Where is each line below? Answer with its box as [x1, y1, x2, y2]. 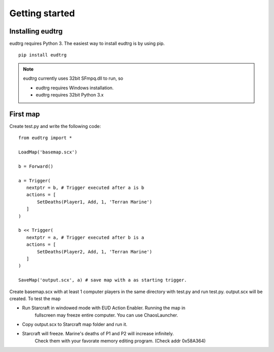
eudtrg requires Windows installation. [36, 84, 114, 91]
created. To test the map [9, 295, 61, 302]
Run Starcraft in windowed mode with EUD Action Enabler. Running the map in [22, 305, 186, 311]
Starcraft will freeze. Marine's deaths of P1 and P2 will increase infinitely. [22, 331, 174, 337]
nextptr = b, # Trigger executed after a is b [26, 185, 145, 190]
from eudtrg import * [18, 135, 72, 141]
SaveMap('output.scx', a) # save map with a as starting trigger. [18, 277, 187, 283]
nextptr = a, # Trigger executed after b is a [26, 234, 145, 240]
